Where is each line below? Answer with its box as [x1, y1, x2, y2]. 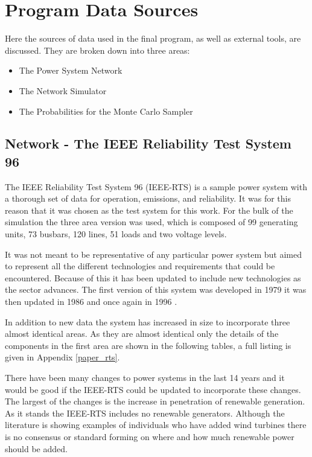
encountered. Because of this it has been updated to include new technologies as [5, 271, 301, 284]
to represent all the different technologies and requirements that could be [5, 260, 275, 272]
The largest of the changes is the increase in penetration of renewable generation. [5, 395, 305, 407]
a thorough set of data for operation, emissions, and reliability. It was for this [5, 192, 291, 205]
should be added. [5, 442, 68, 455]
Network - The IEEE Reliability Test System [5, 134, 291, 153]
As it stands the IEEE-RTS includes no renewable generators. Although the [5, 406, 285, 419]
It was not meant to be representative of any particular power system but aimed [5, 248, 302, 260]
